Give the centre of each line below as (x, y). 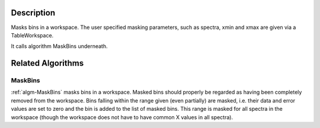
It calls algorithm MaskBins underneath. (59, 46)
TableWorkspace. (32, 35)
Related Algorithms (47, 63)
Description (33, 13)
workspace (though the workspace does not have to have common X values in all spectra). (122, 117)
